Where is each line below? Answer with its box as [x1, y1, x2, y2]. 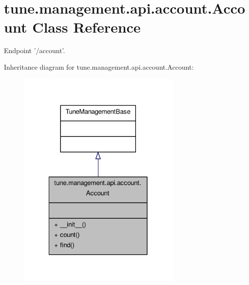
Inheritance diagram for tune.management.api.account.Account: [4, 61, 194, 72]
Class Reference [32, 17, 141, 37]
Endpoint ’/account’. [4, 45, 65, 56]
